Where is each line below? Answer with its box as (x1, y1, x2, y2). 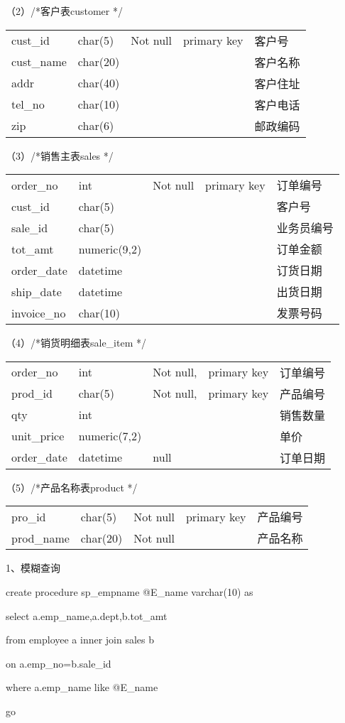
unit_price (11, 428, 65, 445)
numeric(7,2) (78, 428, 142, 445)
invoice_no (11, 304, 66, 321)
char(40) (77, 75, 120, 92)
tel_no (11, 96, 45, 113)
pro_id (11, 508, 46, 525)
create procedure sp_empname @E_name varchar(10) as (6, 584, 253, 599)
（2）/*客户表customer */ (6, 4, 123, 18)
